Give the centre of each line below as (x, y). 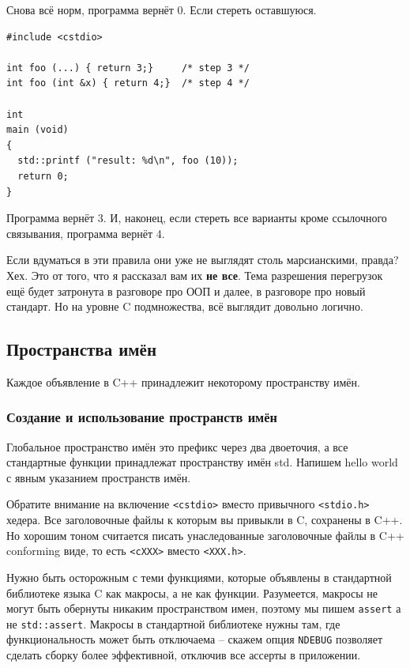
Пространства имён (82, 349)
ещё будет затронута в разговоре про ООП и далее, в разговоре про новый (186, 291)
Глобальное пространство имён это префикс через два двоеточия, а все (177, 446)
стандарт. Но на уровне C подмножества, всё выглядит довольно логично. (185, 306)
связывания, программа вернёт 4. (86, 233)
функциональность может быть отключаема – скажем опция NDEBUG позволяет (195, 639)
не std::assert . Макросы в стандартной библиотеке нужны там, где (173, 623)
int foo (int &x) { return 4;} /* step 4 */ (128, 83)
